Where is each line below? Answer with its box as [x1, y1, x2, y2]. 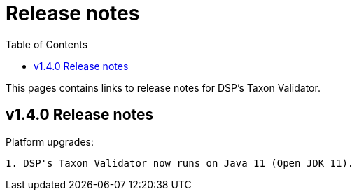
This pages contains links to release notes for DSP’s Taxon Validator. [6, 81, 321, 94]
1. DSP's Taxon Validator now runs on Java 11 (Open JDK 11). [6, 157, 354, 169]
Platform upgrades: [6, 135, 94, 148]
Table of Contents [6, 38, 88, 50]
